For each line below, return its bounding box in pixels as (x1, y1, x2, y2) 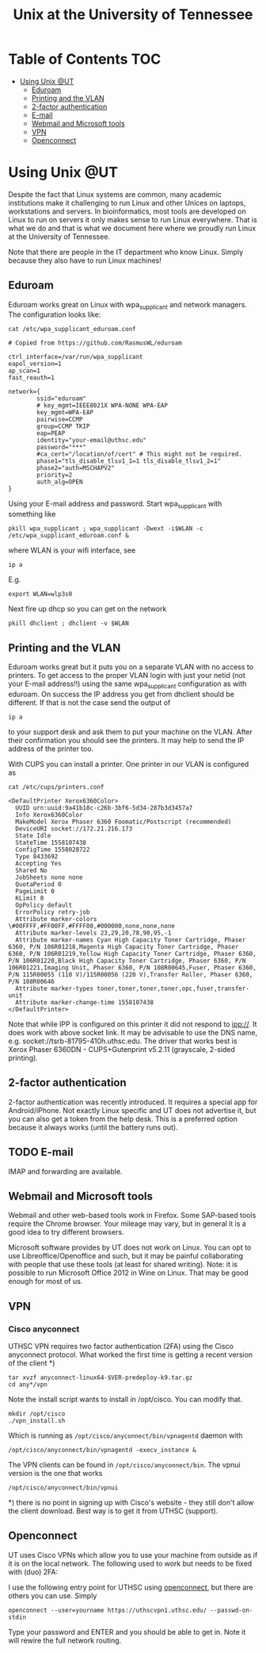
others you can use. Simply (8, 1590, 97, 1601)
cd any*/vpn (8, 1381, 47, 1389)
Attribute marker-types (15, 984, 93, 992)
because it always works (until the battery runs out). (8, 1122, 178, 1132)
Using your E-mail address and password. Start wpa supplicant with (8, 499, 222, 511)
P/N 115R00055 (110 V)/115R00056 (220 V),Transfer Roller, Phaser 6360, (8, 970, 253, 978)
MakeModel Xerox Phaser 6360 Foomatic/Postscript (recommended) (15, 818, 232, 826)
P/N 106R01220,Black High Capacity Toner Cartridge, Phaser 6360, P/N (8, 957, 246, 965)
